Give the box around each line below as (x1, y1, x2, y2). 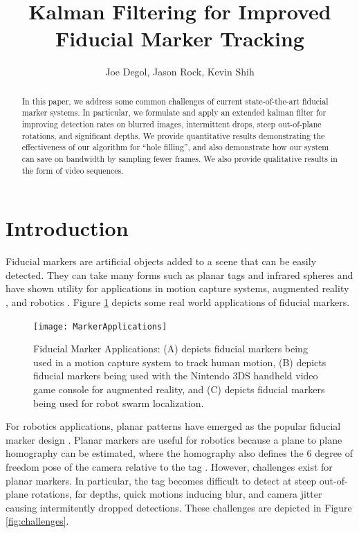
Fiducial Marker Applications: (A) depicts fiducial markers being (33, 341, 308, 356)
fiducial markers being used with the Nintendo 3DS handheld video (33, 368, 318, 383)
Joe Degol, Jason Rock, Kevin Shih (105, 64, 255, 79)
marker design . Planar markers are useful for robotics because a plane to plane (6, 432, 342, 446)
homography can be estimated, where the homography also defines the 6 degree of (6, 446, 353, 460)
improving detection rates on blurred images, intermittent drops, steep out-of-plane (21, 118, 322, 130)
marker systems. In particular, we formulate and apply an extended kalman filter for (21, 107, 326, 118)
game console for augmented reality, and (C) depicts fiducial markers (33, 382, 325, 397)
